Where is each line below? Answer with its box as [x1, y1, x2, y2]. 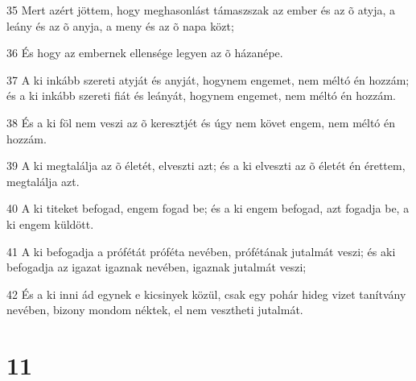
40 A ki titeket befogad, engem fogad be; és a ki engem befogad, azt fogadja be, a [6, 200, 410, 217]
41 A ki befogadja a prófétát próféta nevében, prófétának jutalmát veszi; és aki [6, 242, 396, 259]
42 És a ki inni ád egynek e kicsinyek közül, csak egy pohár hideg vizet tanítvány [6, 285, 406, 302]
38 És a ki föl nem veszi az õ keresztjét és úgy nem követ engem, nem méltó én [6, 114, 396, 130]
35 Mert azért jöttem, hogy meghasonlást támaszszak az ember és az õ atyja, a [6, 2, 396, 18]
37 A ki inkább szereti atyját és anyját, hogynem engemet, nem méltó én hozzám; [6, 71, 410, 88]
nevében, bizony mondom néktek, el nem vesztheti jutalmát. [6, 301, 303, 318]
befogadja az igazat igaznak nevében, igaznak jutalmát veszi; [6, 259, 307, 275]
